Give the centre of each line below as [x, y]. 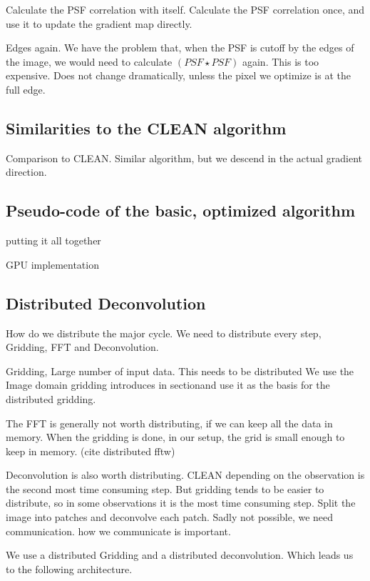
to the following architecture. [69, 568]
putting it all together [53, 240]
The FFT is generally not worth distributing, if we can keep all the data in [169, 423]
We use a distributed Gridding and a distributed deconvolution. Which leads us [180, 555]
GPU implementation [52, 264]
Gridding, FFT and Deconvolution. [82, 347]
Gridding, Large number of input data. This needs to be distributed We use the [180, 371]
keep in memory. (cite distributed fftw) [91, 451]
